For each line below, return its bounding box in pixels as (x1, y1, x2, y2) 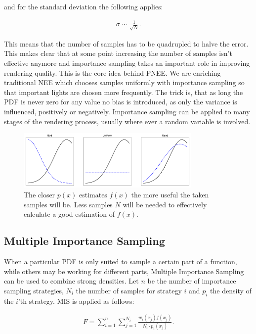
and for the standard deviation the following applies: (4, 1, 163, 11)
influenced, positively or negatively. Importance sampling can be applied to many (4, 106, 250, 116)
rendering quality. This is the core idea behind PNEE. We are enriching (4, 67, 221, 78)
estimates (79, 190, 107, 200)
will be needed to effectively (123, 199, 207, 209)
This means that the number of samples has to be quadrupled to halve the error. (4, 38, 249, 48)
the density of (210, 285, 252, 295)
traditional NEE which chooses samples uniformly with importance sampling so (4, 77, 245, 88)
